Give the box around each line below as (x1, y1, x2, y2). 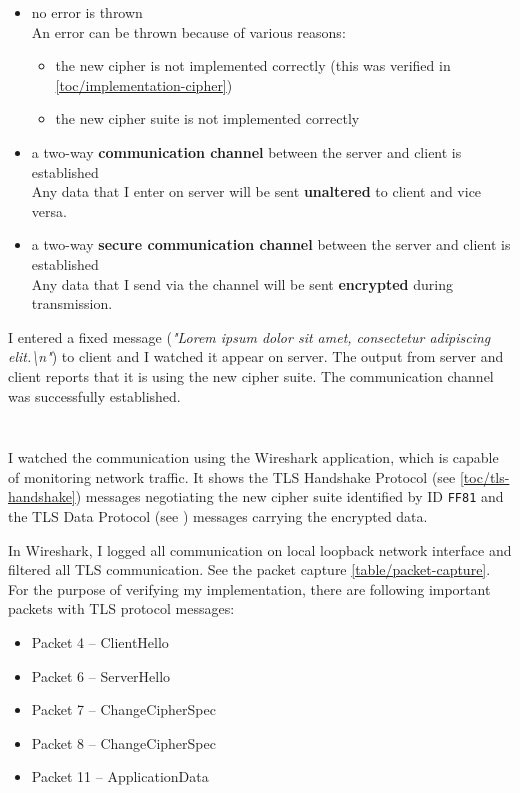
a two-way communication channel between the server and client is (31, 141, 462, 162)
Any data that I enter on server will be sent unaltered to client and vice (31, 181, 482, 202)
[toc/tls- (459, 466, 510, 487)
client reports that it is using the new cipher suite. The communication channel (8, 365, 494, 386)
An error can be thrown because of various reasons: (31, 21, 346, 42)
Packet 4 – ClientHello (31, 631, 169, 652)
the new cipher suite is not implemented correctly (55, 108, 360, 129)
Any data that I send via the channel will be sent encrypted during (31, 273, 453, 294)
